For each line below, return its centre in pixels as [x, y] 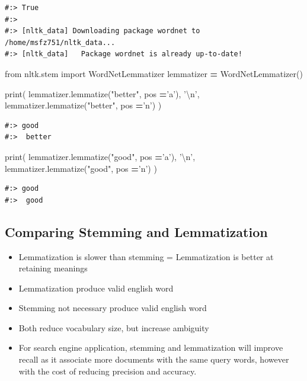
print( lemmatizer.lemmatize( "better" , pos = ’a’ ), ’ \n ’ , [102, 93]
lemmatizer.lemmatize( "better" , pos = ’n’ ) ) [83, 105]
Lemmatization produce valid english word [96, 288]
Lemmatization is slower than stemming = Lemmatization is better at [146, 256]
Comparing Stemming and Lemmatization [136, 231]
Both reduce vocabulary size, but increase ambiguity [114, 327]
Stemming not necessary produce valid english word [113, 308]
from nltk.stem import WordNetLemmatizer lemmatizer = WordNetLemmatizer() [154, 73]
